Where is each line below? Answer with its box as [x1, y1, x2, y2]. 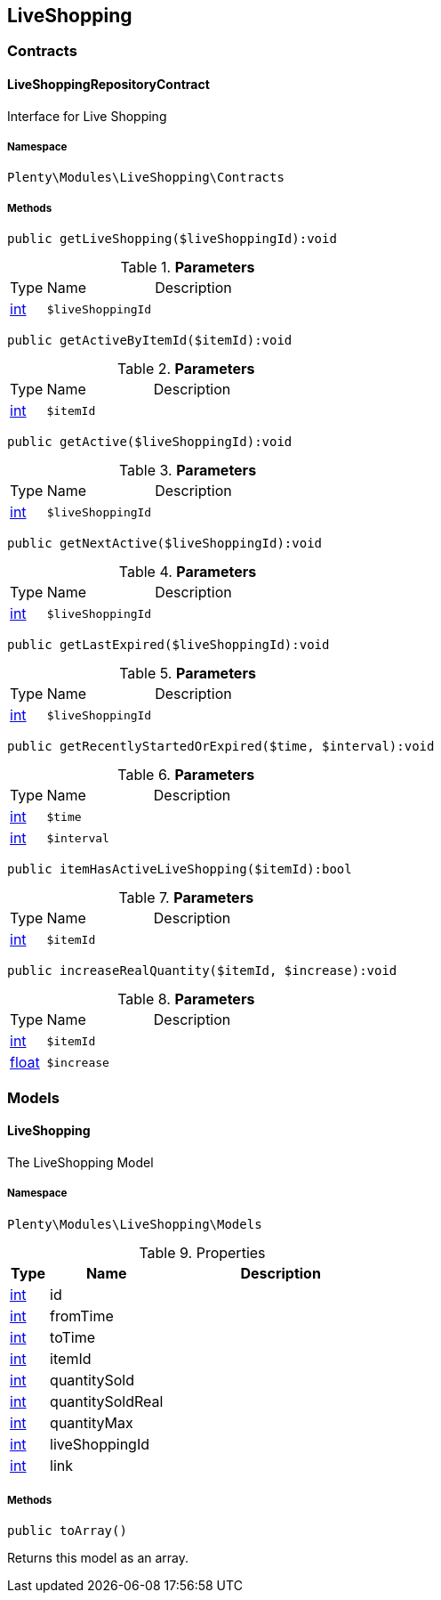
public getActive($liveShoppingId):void [7, 435, 293, 450]
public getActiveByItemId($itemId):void [7, 333, 293, 348]
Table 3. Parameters [118, 461, 257, 480]
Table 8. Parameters [117, 990, 255, 1009]
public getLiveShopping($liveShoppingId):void [7, 231, 337, 247]
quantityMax [50, 1413, 133, 1432]
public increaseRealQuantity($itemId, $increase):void [7, 963, 397, 979]
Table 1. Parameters [120, 258, 255, 277]
